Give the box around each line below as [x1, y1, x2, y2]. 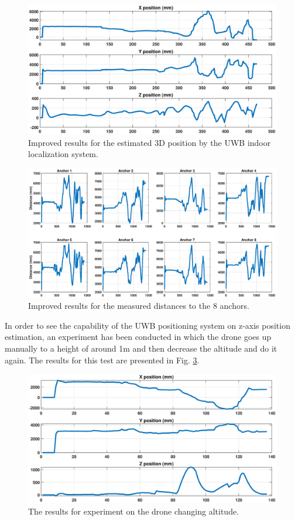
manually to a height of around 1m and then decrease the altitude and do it [5, 342, 277, 354]
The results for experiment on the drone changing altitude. [28, 505, 239, 517]
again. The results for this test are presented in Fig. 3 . [5, 353, 200, 366]
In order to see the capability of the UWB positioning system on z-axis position [5, 319, 290, 331]
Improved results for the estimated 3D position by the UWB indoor [28, 136, 271, 148]
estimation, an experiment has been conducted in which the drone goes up [5, 331, 272, 343]
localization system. [28, 148, 98, 160]
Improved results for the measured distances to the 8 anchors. [28, 299, 249, 312]
